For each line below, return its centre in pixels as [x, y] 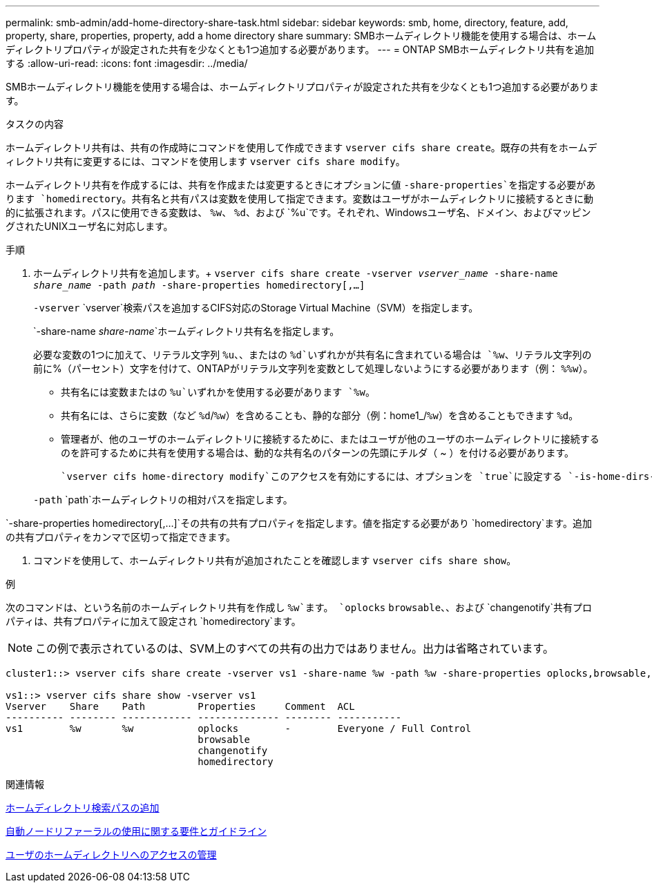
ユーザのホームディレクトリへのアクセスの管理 [111, 855]
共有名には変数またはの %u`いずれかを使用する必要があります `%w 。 [218, 392]
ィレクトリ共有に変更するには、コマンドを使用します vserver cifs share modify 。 [205, 161]
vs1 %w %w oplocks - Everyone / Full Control [239, 728]
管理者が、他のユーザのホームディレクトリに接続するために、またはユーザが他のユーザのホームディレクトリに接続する [330, 439]
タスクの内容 [35, 124]
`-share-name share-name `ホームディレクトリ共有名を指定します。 [186, 331]
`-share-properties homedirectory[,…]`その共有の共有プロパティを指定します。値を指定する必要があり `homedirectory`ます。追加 [299, 523]
